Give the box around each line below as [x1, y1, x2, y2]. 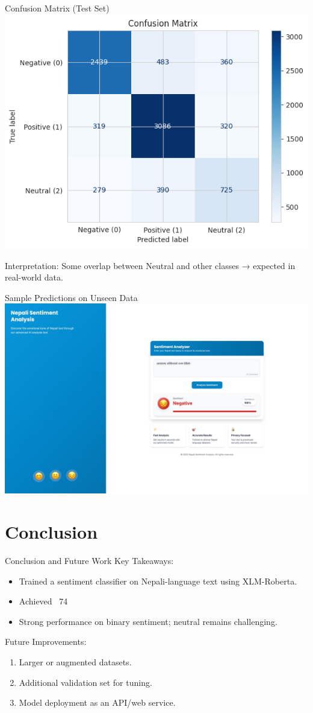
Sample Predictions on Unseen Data [5, 291, 138, 303]
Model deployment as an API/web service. [19, 696, 176, 709]
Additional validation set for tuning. [19, 676, 152, 688]
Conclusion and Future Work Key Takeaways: [5, 554, 174, 566]
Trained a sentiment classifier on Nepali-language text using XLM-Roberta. [19, 574, 297, 587]
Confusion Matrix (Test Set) [5, 2, 110, 14]
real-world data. [5, 271, 63, 284]
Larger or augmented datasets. [19, 655, 132, 668]
